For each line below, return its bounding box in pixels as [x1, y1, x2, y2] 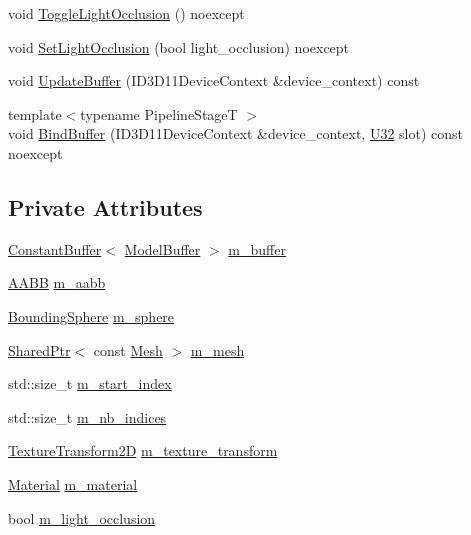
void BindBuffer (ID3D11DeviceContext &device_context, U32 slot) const [8, 123, 463, 144]
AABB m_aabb [8, 272, 106, 293]
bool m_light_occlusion [8, 507, 156, 528]
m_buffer [228, 238, 286, 259]
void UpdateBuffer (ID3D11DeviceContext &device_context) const [8, 70, 420, 91]
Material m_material [8, 473, 138, 494]
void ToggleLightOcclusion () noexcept [8, 3, 245, 23]
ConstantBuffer [8, 238, 102, 259]
